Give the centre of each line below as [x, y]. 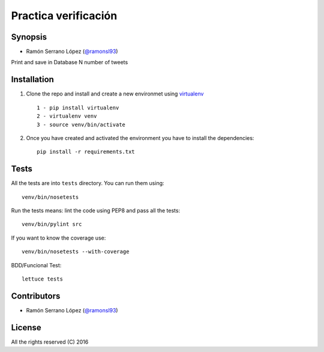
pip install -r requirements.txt [86, 152]
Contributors [36, 296]
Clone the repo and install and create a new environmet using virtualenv [115, 94]
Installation [32, 80]
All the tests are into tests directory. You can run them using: [88, 183]
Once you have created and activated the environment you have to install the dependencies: [140, 138]
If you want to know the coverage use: [58, 238]
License [26, 327]
